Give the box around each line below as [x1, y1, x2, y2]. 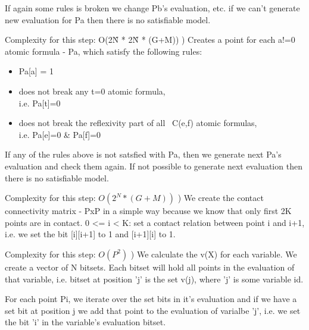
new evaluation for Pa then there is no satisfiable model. [5, 13, 211, 26]
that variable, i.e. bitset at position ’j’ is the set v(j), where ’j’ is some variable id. [5, 272, 304, 285]
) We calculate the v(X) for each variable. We [130, 247, 297, 260]
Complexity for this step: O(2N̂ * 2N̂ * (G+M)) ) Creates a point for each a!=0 [5, 33, 295, 46]
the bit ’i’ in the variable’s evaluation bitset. [5, 316, 166, 328]
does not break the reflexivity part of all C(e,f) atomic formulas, [18, 117, 257, 129]
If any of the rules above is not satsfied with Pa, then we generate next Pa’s [5, 148, 282, 161]
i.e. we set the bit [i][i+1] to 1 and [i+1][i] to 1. [5, 228, 176, 240]
